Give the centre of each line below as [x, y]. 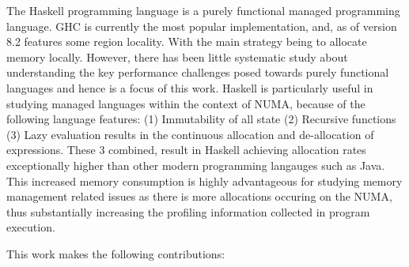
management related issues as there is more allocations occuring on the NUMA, [199, 196]
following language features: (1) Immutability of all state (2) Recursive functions [201, 119]
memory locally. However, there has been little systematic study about [177, 56]
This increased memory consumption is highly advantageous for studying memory [204, 181]
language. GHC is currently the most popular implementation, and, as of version [202, 26]
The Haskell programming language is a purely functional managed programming [203, 10]
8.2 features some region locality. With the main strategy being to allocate [187, 41]
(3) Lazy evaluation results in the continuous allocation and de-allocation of [190, 134]
